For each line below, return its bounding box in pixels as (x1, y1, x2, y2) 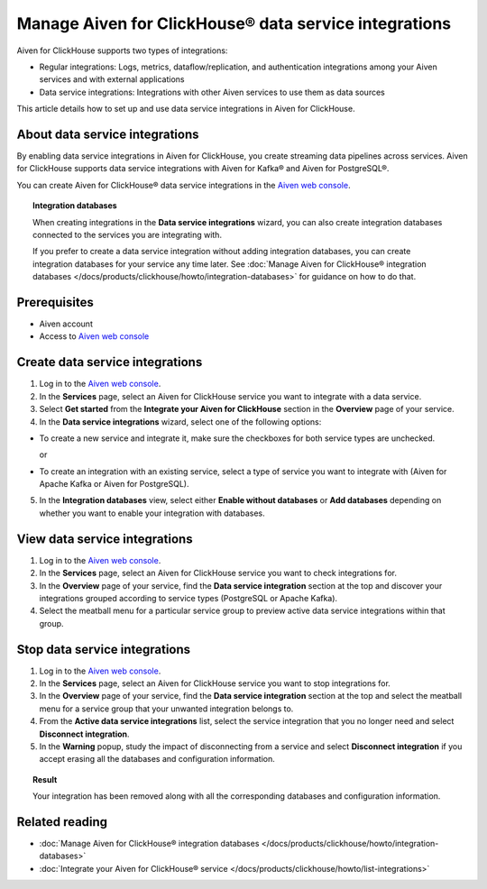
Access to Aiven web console (39, 331, 150, 342)
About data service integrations (16, 126, 199, 142)
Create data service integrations (16, 354, 203, 370)
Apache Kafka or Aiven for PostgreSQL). (39, 479, 189, 490)
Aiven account (39, 318, 94, 329)
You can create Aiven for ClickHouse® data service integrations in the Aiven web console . (16, 179, 351, 190)
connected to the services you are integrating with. (32, 229, 223, 240)
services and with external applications (39, 74, 185, 85)
